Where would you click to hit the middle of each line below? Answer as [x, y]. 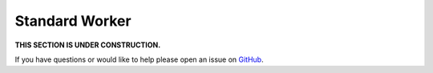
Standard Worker [73, 21]
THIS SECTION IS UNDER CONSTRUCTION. [88, 45]
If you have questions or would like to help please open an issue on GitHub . [139, 59]
